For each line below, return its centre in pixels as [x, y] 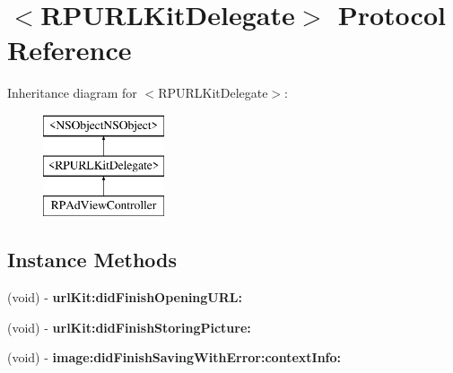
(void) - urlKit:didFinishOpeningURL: [125, 297]
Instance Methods [92, 260]
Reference [70, 50]
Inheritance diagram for [72, 93]
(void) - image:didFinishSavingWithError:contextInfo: [174, 357]
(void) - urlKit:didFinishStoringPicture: [129, 327]
